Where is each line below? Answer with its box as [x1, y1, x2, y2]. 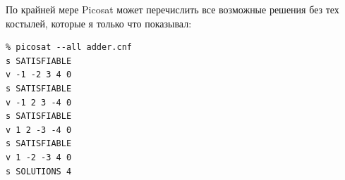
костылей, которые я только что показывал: [6, 15, 192, 30]
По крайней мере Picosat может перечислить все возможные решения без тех [6, 2, 339, 16]
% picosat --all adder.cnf [6, 42, 132, 53]
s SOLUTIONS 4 [6, 166, 72, 176]
